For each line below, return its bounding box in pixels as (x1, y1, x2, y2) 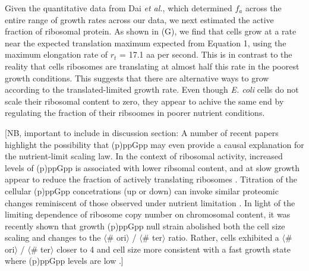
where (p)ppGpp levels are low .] (5, 254, 124, 267)
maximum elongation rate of (5, 48, 108, 61)
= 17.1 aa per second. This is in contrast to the (119, 48, 292, 61)
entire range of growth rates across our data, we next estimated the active (5, 13, 274, 26)
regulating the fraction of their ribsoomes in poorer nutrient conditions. (5, 106, 265, 119)
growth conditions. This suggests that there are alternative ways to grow (5, 71, 269, 84)
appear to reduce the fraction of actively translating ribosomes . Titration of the (5, 173, 298, 185)
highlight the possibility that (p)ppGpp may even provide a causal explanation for (5, 138, 304, 150)
